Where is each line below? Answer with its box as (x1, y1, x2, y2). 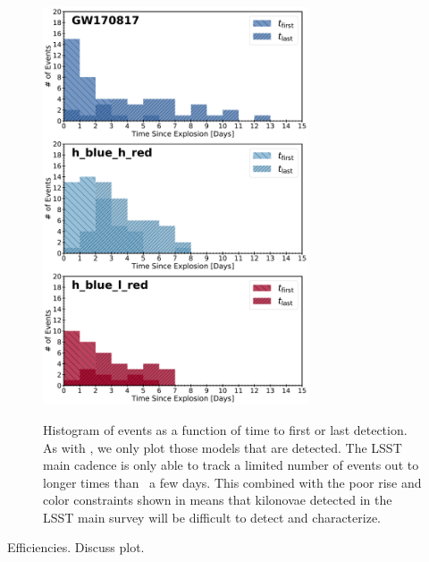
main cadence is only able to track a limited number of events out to (43, 456, 419, 474)
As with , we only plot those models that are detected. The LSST (43, 438, 402, 456)
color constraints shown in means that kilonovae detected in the (43, 490, 392, 509)
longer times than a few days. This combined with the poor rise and (43, 473, 422, 491)
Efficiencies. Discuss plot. (7, 538, 145, 557)
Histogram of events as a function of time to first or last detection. (43, 420, 408, 439)
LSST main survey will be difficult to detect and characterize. (43, 507, 381, 526)
